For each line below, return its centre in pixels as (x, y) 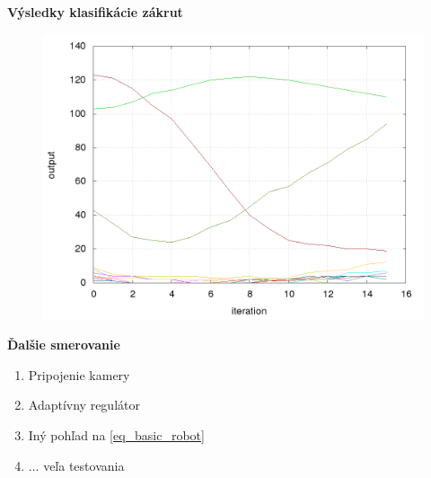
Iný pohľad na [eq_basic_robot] (116, 434)
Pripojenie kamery (79, 374)
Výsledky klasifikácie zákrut (95, 12)
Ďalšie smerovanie (64, 345)
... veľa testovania (76, 465)
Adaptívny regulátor (84, 405)
